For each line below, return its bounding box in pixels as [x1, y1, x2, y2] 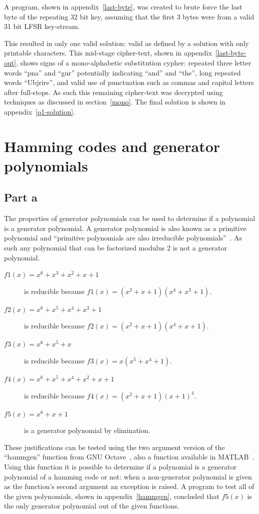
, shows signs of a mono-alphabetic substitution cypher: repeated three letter [16, 57, 251, 67]
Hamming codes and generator [4, 135, 220, 156]
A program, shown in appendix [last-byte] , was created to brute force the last [4, 1, 242, 11]
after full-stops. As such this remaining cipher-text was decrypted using [4, 86, 223, 97]
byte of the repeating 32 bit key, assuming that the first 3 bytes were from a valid [4, 11, 254, 21]
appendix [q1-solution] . [4, 106, 75, 116]
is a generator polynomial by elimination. [24, 425, 150, 435]
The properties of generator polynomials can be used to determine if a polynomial [4, 213, 255, 223]
